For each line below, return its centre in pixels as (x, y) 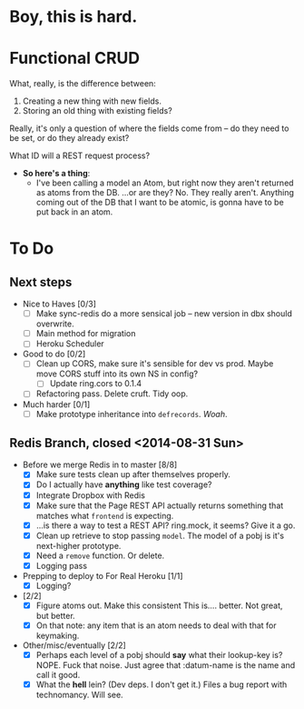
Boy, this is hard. (74, 17)
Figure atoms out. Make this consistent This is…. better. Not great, (159, 605)
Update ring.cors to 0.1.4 (96, 384)
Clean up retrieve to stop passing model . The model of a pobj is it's (160, 535)
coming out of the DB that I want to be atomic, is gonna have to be (160, 203)
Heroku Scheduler (70, 344)
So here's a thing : (56, 174)
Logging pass (62, 565)
